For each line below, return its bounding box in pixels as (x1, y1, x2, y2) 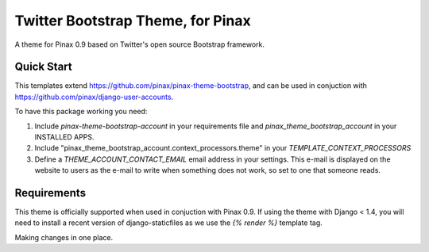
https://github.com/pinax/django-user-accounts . (14, 92, 174, 101)
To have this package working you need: (14, 107, 148, 116)
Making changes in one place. (14, 232, 114, 242)
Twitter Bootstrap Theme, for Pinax (14, 12, 251, 29)
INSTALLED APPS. (34, 132, 95, 142)
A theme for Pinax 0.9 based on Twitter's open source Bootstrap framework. (14, 40, 265, 49)
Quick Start (14, 60, 72, 74)
